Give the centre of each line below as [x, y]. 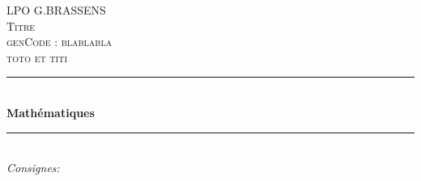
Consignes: [33, 168]
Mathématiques [51, 112]
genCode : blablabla [60, 42]
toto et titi [37, 57]
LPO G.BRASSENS [56, 10]
